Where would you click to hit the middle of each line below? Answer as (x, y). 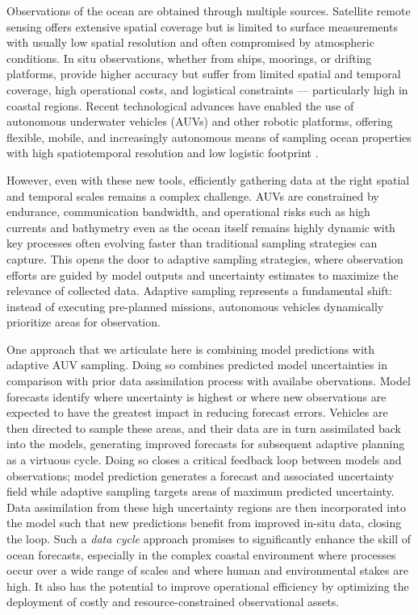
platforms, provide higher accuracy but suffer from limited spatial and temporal (204, 74)
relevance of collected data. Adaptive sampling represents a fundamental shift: (199, 291)
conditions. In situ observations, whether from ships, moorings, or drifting (189, 58)
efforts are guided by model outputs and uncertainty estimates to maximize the (203, 274)
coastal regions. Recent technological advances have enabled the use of (180, 105)
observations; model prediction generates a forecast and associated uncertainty (201, 475)
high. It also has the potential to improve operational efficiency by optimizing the (208, 586)
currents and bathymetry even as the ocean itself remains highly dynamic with (201, 227)
